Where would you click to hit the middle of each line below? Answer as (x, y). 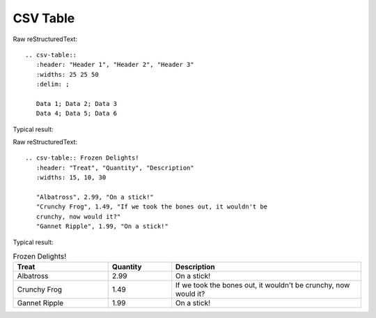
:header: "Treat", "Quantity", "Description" (115, 168)
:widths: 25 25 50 (67, 74)
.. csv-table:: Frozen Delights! (82, 158)
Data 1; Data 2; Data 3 (77, 104)
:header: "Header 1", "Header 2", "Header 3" (115, 65)
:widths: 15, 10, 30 (71, 177)
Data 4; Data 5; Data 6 (77, 114)
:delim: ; (53, 84)
